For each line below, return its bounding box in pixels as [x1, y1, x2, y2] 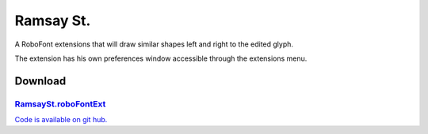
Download [14, 74, 67, 87]
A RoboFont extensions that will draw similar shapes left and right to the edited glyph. [14, 39, 293, 49]
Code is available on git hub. [14, 115, 108, 125]
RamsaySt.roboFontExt [14, 99, 106, 110]
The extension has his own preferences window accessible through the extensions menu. [14, 54, 308, 63]
